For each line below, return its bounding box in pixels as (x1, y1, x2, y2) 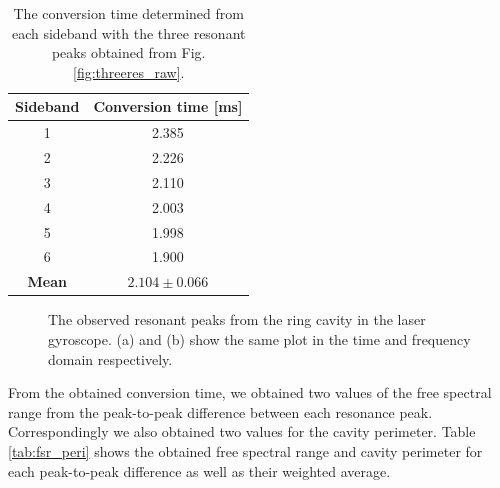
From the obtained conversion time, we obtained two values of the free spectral (8, 382, 492, 403)
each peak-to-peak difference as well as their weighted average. (8, 460, 391, 481)
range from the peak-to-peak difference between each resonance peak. (8, 401, 433, 422)
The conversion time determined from (13, 3, 244, 23)
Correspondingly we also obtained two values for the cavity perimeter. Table (8, 421, 476, 442)
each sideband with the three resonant (11, 22, 246, 43)
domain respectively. (48, 348, 173, 369)
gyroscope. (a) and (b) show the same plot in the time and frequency (48, 328, 471, 349)
